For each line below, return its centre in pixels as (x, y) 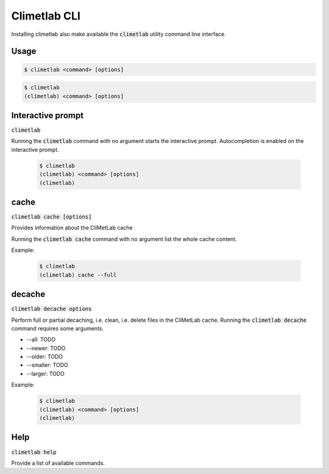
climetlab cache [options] (51, 217)
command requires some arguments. (58, 328)
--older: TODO (45, 357)
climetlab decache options (51, 309)
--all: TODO (41, 340)
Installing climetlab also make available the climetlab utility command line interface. (119, 34)
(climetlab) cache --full (78, 275)
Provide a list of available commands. (58, 463)
